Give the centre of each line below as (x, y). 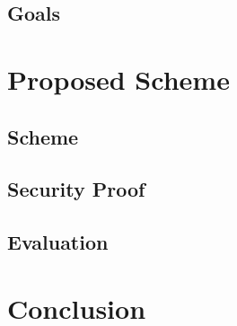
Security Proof (76, 189)
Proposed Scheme (118, 79)
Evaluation (58, 242)
